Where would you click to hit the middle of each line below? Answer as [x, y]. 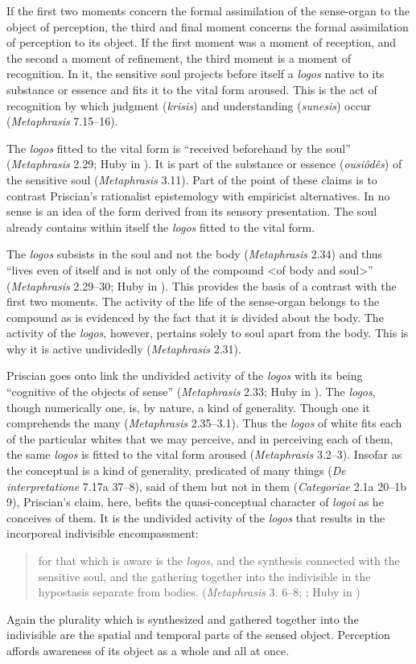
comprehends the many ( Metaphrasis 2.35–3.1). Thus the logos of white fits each [204, 423]
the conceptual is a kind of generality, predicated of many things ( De [176, 470]
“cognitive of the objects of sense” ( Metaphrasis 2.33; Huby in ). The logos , [191, 392]
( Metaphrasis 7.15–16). [62, 121]
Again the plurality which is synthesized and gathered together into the [183, 619]
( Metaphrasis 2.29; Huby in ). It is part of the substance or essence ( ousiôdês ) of [204, 164]
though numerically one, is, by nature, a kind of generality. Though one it [188, 407]
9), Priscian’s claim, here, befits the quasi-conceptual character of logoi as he [195, 502]
